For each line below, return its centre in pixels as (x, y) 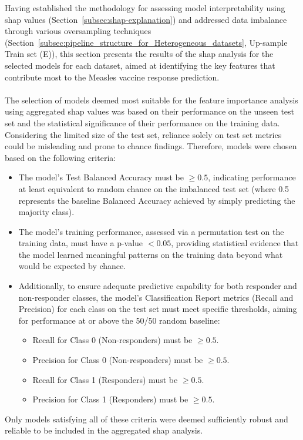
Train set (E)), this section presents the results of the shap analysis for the (139, 54)
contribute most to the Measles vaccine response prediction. (112, 77)
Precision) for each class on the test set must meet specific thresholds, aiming (158, 309)
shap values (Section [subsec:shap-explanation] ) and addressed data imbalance (146, 19)
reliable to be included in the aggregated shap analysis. (104, 430)
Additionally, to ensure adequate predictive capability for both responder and (158, 286)
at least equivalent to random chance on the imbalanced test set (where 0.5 (154, 188)
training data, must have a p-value (81, 243)
